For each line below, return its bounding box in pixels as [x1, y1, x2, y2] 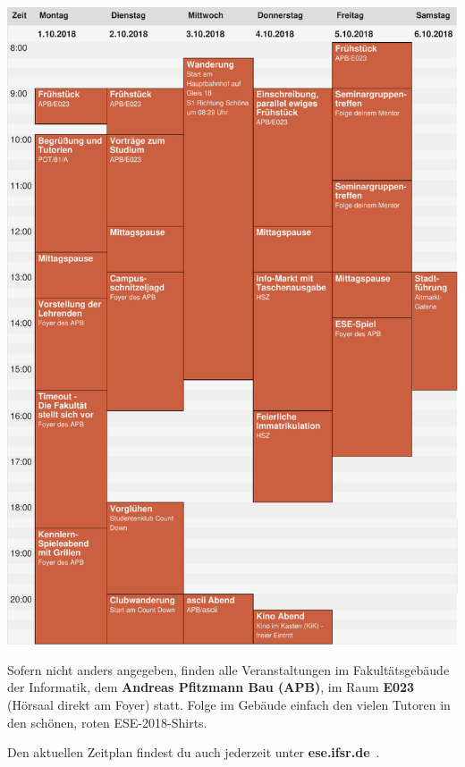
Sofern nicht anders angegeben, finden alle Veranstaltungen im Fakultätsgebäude [7, 660, 450, 678]
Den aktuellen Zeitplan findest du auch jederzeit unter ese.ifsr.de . [7, 743, 380, 762]
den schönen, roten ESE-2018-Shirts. [7, 712, 207, 731]
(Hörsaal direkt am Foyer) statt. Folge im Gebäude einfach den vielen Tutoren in [7, 695, 451, 713]
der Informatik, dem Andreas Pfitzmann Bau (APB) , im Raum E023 [7, 678, 415, 696]
